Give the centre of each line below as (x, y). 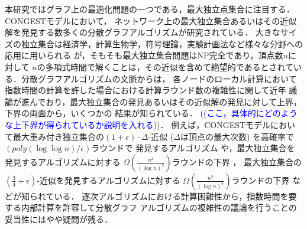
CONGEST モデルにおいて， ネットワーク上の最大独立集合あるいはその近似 (151, 20)
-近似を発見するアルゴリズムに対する (109, 180)
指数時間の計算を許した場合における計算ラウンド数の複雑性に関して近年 (146, 90)
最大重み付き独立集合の (58, 136)
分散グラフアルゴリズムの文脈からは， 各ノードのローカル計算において (159, 78)
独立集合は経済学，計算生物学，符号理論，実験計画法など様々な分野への (162, 43)
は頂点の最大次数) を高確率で (237, 136)
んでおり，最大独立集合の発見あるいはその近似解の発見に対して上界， (165, 101)
